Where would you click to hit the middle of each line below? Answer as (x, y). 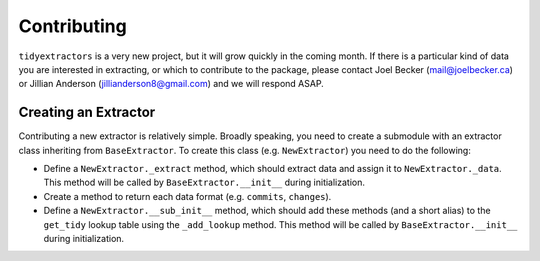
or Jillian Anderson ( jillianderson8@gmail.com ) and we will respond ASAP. (171, 84)
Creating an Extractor (87, 112)
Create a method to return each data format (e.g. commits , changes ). (187, 196)
